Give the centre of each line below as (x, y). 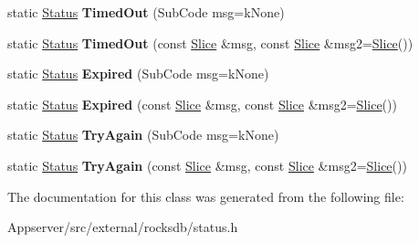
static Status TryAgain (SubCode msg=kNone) (143, 135)
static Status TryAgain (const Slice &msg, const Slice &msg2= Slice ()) (207, 165)
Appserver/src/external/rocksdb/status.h (123, 227)
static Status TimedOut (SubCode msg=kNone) (146, 12)
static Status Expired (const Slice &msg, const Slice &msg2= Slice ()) (202, 104)
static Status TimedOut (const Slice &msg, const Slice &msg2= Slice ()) (210, 42)
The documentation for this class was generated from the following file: (206, 196)
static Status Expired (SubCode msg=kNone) (138, 74)
